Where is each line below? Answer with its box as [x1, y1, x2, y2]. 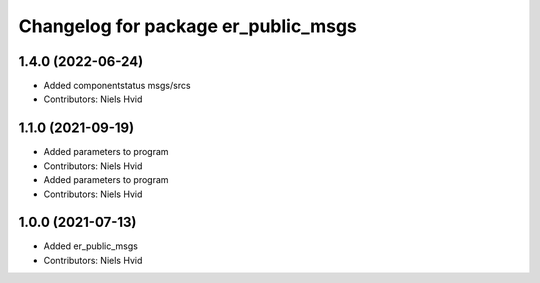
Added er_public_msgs [43, 240, 139, 252]
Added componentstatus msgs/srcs [43, 80, 191, 92]
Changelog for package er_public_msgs [18, 15, 357, 37]
